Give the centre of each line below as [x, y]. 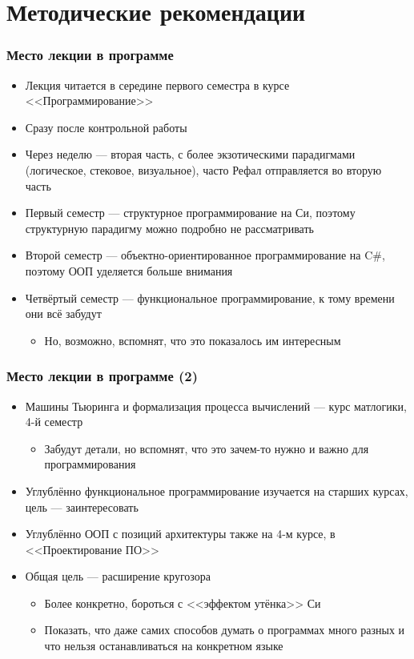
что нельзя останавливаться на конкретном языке [164, 646]
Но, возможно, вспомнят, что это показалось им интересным [193, 340]
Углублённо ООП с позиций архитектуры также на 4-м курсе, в [180, 534]
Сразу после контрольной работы [106, 127]
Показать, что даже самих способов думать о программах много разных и [225, 630]
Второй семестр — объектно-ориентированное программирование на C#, [205, 255]
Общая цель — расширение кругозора [118, 576]
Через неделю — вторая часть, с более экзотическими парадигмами [190, 154]
